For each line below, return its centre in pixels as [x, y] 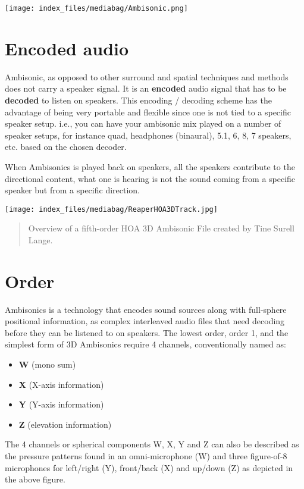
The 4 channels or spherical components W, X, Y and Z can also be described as [152, 444]
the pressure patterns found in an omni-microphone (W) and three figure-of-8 [146, 456]
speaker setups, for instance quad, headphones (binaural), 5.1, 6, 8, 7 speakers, [148, 135]
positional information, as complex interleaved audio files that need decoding [145, 321]
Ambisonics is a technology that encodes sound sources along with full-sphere [146, 309]
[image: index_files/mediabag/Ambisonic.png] [96, 8]
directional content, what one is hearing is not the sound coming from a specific [150, 178]
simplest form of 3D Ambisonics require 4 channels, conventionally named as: [145, 344]
